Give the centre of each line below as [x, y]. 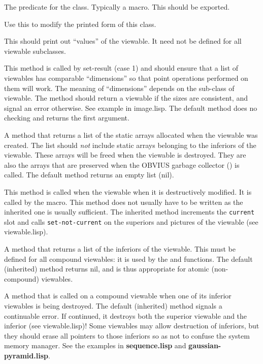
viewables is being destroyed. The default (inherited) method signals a [113, 305]
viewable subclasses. [35, 51]
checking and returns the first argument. [67, 118]
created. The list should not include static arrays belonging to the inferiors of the [130, 145]
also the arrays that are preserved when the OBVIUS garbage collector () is [122, 164]
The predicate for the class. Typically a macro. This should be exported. [117, 7]
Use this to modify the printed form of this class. [80, 24]
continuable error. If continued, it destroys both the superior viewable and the [126, 315]
